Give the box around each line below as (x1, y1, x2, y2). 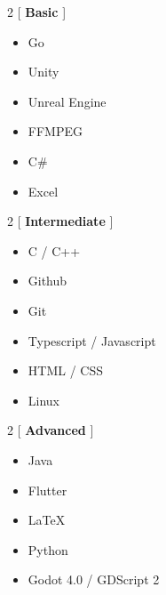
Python (28, 540, 68, 559)
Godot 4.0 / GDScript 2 (28, 570, 160, 589)
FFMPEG (28, 122, 83, 141)
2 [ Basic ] (7, 3, 67, 20)
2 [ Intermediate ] (7, 212, 114, 230)
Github (28, 271, 67, 290)
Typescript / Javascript (28, 331, 156, 350)
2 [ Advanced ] (7, 421, 94, 439)
